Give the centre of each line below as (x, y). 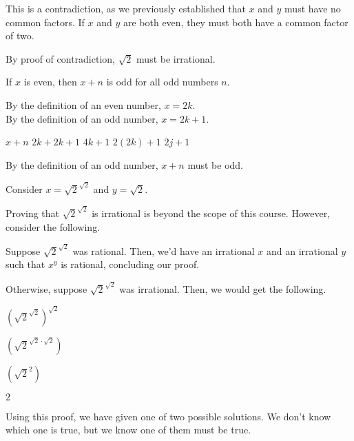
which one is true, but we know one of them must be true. (128, 430)
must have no (313, 8)
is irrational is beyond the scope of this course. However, (211, 213)
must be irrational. (176, 58)
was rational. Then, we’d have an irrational (164, 250)
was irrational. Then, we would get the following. (223, 288)
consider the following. (53, 226)
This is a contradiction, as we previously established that (126, 8)
